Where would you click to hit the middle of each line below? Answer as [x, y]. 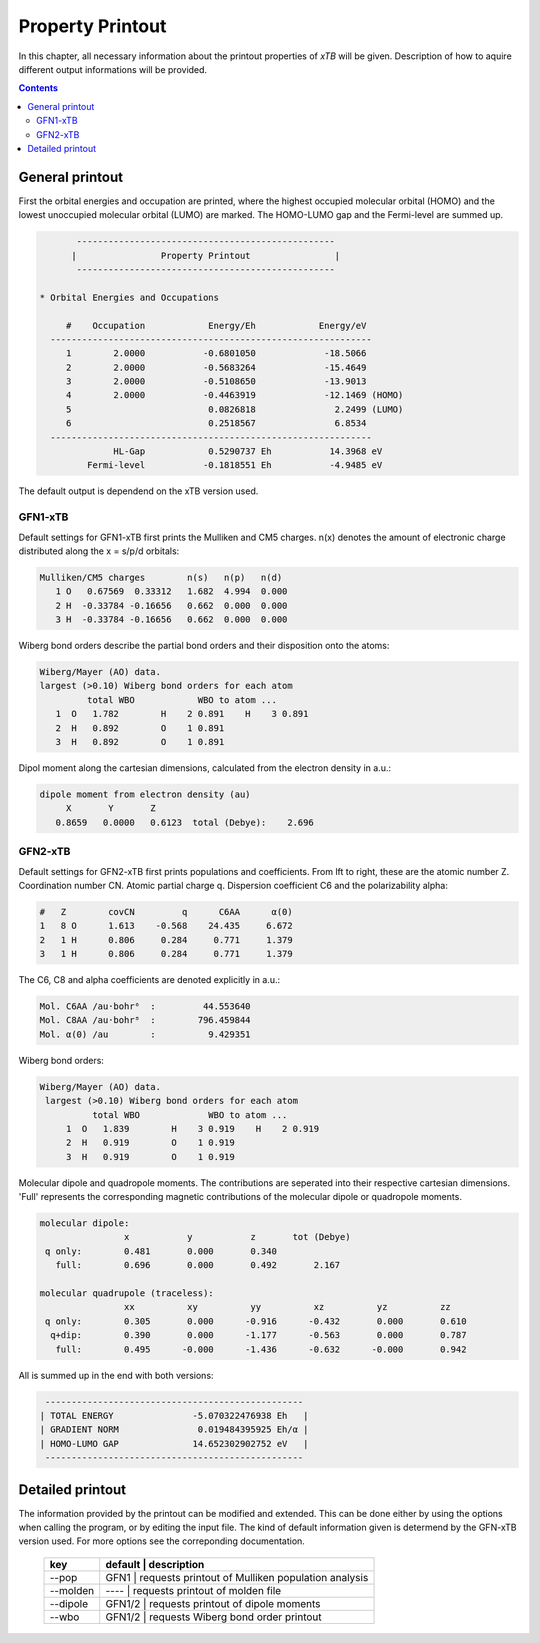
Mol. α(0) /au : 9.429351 [145, 1034]
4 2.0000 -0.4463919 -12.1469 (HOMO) [234, 395]
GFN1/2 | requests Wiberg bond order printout [213, 1617]
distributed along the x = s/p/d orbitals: [99, 551]
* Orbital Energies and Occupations [129, 297]
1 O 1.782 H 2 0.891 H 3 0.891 [182, 714]
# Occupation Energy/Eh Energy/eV [216, 325]
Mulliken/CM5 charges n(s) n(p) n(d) [161, 577]
